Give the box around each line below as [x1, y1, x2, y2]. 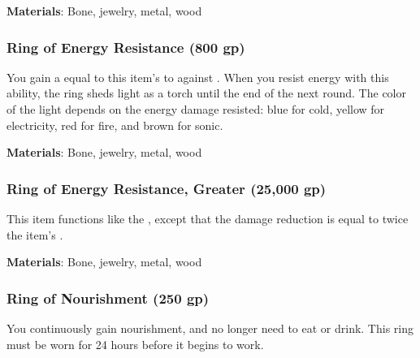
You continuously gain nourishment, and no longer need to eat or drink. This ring [6, 320, 414, 336]
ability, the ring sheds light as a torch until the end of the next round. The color [6, 84, 406, 101]
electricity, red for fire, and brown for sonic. [6, 116, 223, 133]
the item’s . [6, 226, 63, 243]
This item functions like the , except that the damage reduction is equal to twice [6, 210, 409, 226]
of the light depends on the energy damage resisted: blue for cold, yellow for [6, 101, 385, 117]
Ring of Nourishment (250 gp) [6, 287, 210, 308]
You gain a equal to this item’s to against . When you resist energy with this [6, 68, 389, 85]
